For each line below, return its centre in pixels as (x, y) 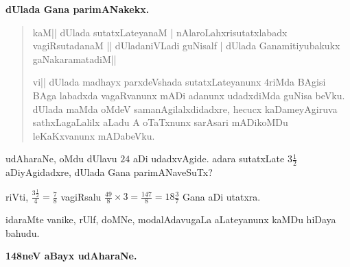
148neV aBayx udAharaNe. (71, 256)
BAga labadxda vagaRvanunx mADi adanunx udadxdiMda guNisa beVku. (189, 95)
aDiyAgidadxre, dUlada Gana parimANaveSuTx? (109, 172)
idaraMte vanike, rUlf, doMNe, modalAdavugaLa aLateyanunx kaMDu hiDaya (171, 219)
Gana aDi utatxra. (222, 196)
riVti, (17, 196)
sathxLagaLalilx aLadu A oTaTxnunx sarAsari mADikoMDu (160, 122)
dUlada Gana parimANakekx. (78, 9)
